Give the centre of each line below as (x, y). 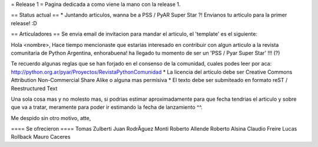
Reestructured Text (34, 88)
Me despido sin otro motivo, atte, (51, 118)
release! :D (24, 23)
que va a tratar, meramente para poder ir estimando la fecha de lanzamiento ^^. (107, 107)
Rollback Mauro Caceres (41, 137)
